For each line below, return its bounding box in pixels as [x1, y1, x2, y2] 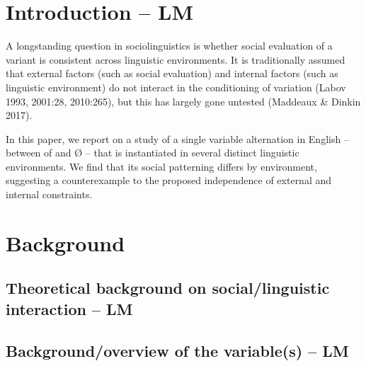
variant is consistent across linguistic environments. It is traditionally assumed [6, 52, 345, 67]
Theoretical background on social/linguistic [6, 277, 330, 299]
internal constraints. [6, 187, 93, 202]
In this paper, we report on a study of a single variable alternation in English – [6, 131, 349, 146]
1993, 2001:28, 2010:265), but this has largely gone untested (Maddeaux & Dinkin [6, 93, 361, 108]
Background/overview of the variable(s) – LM [6, 339, 349, 361]
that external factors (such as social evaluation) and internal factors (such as [6, 66, 338, 81]
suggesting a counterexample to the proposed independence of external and [6, 173, 332, 188]
